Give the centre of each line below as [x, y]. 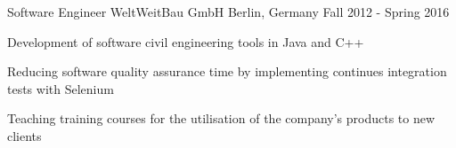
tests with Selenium [61, 88]
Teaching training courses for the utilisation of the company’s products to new [221, 118]
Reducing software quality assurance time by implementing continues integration [227, 71]
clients [24, 135]
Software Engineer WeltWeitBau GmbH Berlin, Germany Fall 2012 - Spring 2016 [228, 12]
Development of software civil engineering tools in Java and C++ [186, 41]
